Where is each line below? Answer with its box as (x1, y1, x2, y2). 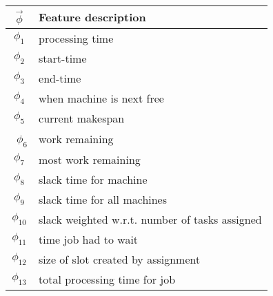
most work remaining (39, 151, 141, 167)
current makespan (39, 109, 125, 126)
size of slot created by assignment (39, 251, 201, 267)
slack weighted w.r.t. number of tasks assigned (39, 211, 262, 227)
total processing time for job (39, 271, 176, 287)
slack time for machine (39, 171, 148, 187)
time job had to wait (39, 231, 139, 247)
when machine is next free (39, 89, 164, 106)
